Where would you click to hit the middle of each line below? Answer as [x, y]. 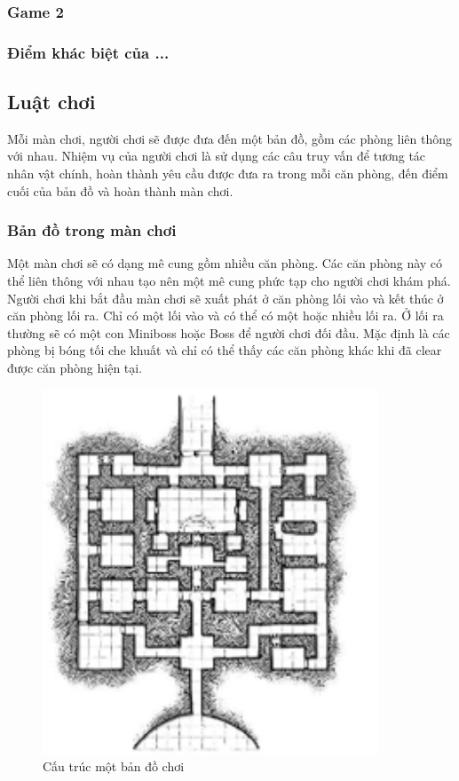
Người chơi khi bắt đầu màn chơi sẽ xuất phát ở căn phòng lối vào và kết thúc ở [226, 298]
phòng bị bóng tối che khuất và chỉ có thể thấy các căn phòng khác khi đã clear [225, 350]
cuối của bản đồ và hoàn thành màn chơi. [120, 190]
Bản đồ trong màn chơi [92, 230]
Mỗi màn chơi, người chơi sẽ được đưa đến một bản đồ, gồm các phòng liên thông [229, 138]
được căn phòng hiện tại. [75, 368]
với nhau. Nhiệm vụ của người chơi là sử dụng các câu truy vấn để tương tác [217, 156]
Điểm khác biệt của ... [88, 52]
